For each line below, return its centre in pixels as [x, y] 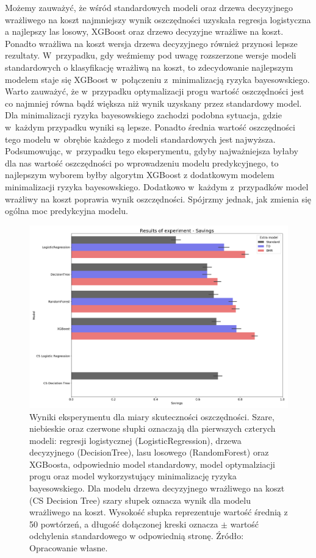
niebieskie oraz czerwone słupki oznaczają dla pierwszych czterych [153, 428]
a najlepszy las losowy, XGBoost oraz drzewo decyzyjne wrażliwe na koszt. [144, 31]
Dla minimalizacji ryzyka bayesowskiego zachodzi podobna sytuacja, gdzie [143, 115]
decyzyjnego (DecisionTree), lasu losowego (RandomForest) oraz [149, 452]
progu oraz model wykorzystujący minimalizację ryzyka [133, 476]
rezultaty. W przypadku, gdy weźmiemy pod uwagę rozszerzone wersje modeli [151, 55]
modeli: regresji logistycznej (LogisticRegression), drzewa [135, 440]
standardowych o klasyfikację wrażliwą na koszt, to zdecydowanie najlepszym [149, 67]
